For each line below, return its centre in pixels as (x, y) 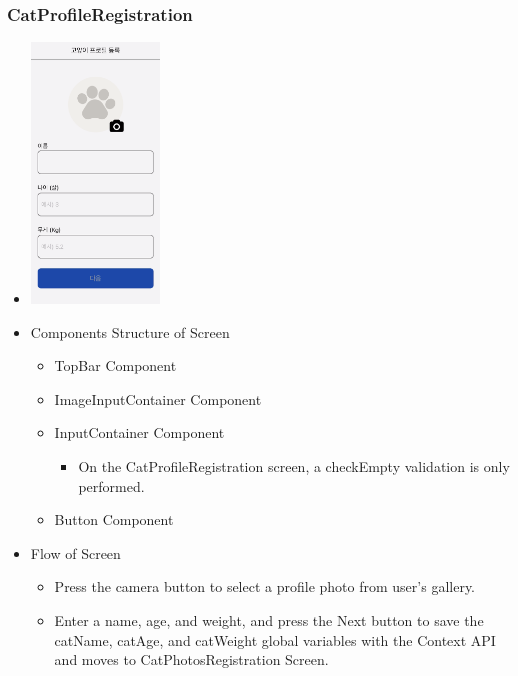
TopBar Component (115, 365)
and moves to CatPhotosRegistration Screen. (191, 659)
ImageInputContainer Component (158, 398)
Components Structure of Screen (130, 331)
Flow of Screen (75, 552)
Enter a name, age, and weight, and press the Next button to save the (269, 619)
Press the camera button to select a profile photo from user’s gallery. (264, 586)
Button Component (114, 519)
